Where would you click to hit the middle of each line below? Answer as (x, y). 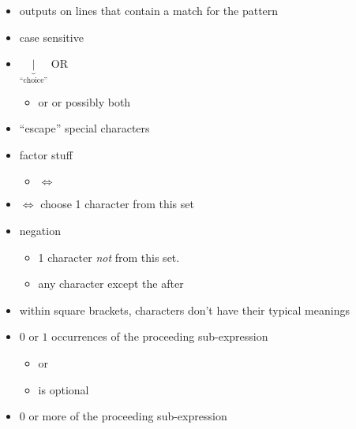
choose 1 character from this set (117, 204)
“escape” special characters (84, 128)
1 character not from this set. (109, 257)
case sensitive (51, 37)
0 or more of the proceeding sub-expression (123, 416)
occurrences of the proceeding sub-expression (160, 336)
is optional (64, 389)
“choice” (34, 81)
